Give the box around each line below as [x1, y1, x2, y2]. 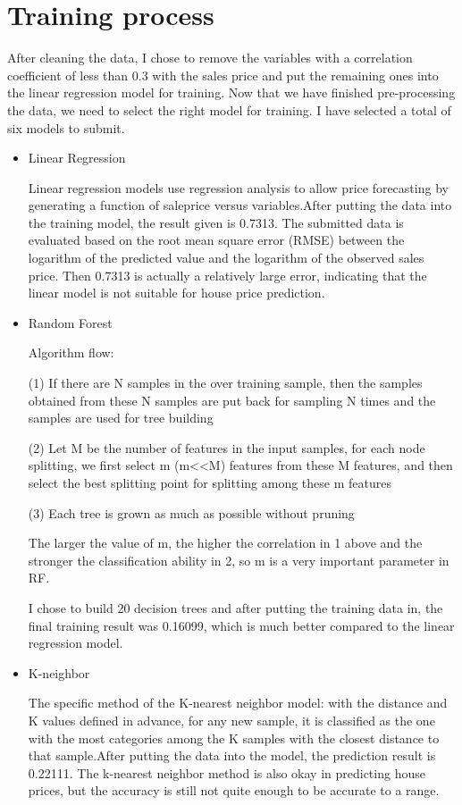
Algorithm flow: [28, 343, 114, 362]
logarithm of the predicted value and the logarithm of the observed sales [28, 248, 424, 267]
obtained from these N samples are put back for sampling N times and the [28, 390, 436, 409]
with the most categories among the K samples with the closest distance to [28, 728, 440, 747]
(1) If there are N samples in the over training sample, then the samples [28, 373, 423, 392]
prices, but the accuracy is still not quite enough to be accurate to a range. [28, 781, 440, 800]
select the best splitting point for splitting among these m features [28, 474, 391, 491]
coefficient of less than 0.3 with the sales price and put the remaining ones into [7, 65, 439, 84]
